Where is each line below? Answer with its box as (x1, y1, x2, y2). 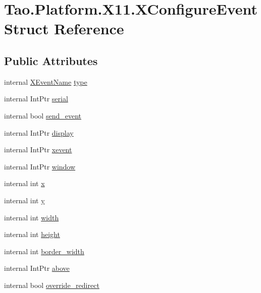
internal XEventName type (4, 76, 87, 87)
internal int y (4, 195, 45, 205)
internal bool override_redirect (4, 279, 99, 290)
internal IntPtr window (4, 161, 76, 171)
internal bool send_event (4, 110, 81, 121)
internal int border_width (4, 246, 84, 256)
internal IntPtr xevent (4, 144, 72, 155)
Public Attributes (4, 52, 98, 68)
